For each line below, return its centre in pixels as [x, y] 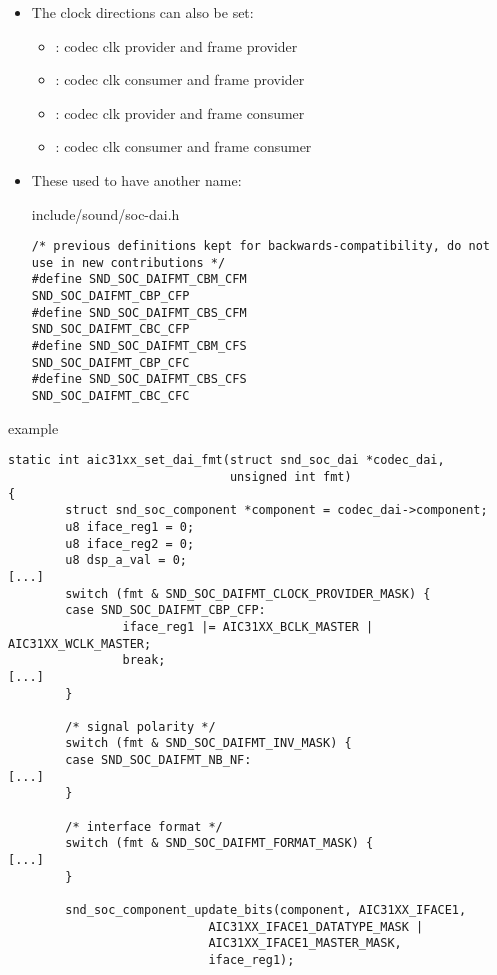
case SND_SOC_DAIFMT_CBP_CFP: [165, 610]
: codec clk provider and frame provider [176, 45]
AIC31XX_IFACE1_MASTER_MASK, [305, 943]
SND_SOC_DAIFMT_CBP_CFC [110, 362]
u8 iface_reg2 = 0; [130, 543]
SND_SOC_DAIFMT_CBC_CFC [110, 396]
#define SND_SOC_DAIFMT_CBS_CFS [139, 379]
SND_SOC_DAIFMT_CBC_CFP [110, 329]
